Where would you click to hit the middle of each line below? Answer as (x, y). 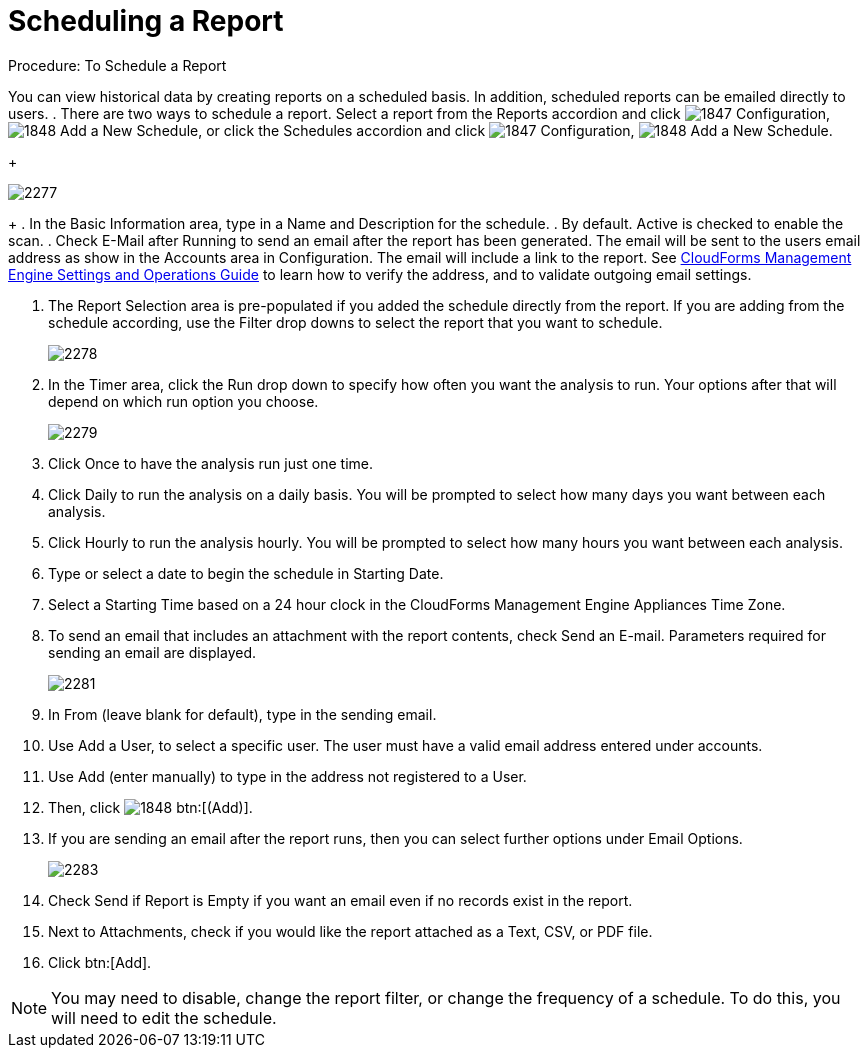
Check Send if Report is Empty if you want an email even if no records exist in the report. (340, 900)
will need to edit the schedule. (164, 1017)
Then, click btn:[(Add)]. (150, 807)
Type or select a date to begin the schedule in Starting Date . (246, 573)
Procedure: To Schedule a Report (117, 65)
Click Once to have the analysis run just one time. (211, 463)
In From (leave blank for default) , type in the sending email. (242, 714)
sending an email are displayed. (152, 652)
